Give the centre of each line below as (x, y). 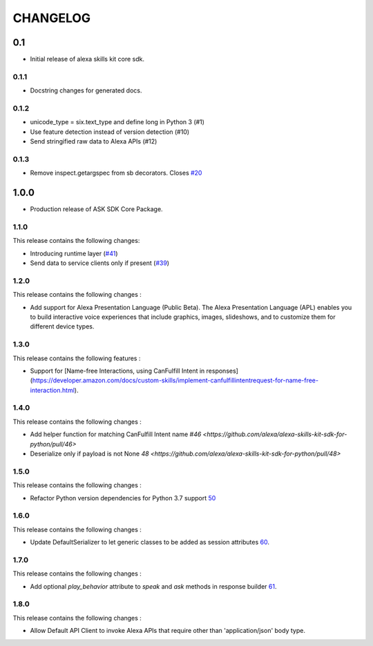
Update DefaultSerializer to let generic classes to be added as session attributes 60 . (150, 542)
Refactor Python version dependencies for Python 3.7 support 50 (123, 498)
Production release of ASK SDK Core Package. (96, 209)
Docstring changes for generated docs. (86, 90)
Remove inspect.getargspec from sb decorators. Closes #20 (116, 173)
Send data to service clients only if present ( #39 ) (99, 263)
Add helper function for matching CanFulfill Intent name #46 (116, 434)
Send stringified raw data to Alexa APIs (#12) (94, 141)
